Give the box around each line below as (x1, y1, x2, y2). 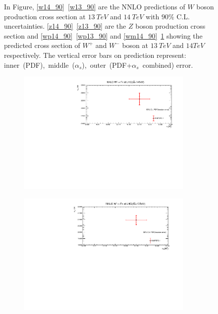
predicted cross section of (4, 40, 80, 50)
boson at (122, 40, 148, 50)
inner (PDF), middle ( (4, 59, 75, 70)
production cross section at (4, 11, 86, 21)
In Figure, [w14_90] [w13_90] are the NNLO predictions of (4, 1, 185, 11)
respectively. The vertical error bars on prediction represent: (4, 49, 186, 60)
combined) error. (142, 59, 193, 70)
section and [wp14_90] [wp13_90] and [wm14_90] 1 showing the (4, 30, 203, 41)
